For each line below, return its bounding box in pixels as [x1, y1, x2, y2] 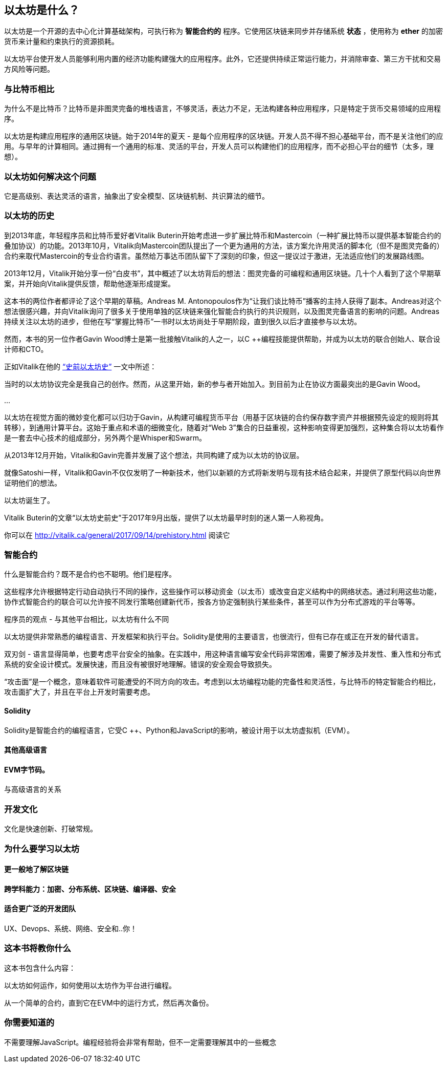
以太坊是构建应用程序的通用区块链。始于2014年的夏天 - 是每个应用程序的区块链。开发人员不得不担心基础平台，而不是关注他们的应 [4, 132, 443, 141]
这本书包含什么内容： [4, 963, 76, 972]
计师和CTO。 [4, 344, 48, 353]
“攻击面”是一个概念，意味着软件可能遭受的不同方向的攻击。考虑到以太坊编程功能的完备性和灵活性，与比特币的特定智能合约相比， [4, 677, 440, 686]
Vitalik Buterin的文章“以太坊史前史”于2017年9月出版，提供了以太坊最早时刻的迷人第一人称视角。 [4, 513, 328, 522]
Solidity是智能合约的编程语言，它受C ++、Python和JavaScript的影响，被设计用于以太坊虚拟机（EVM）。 [4, 725, 354, 735]
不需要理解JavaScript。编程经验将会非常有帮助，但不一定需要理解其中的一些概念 [4, 1037, 277, 1047]
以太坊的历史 [4, 211, 55, 221]
